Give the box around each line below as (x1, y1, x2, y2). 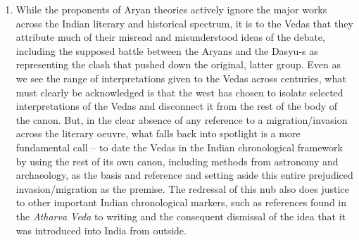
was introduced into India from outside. (15, 222, 187, 237)
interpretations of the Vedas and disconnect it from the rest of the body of (15, 99, 338, 113)
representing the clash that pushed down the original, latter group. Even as (15, 57, 341, 72)
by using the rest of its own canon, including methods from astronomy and (15, 153, 339, 168)
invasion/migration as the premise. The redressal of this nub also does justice (15, 181, 349, 196)
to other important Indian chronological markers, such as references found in (15, 195, 347, 210)
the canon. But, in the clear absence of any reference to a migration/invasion (15, 112, 348, 127)
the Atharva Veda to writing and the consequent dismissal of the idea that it (15, 208, 346, 223)
